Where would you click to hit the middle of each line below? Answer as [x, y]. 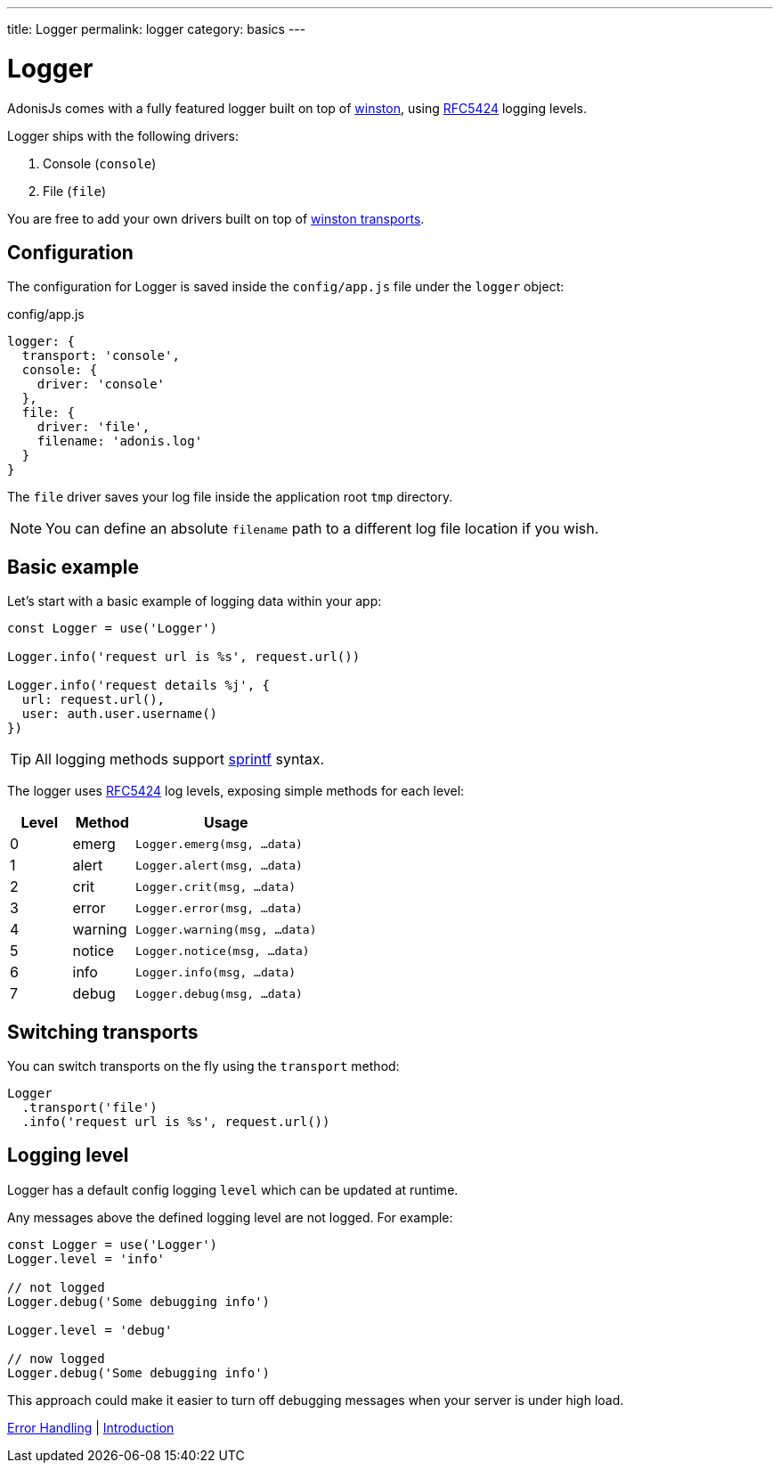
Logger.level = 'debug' [90, 1330]
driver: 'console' [101, 384]
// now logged [56, 1358]
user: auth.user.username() [120, 714]
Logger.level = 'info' [86, 1258]
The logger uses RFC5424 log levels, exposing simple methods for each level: [236, 791]
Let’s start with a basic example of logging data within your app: [195, 601]
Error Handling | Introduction [91, 1427]
